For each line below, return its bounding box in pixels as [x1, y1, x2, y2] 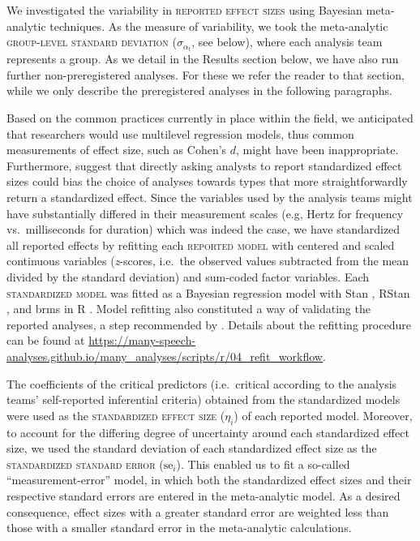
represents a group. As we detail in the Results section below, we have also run [6, 50, 399, 67]
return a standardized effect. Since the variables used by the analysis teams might [6, 189, 413, 206]
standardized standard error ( [6, 455, 164, 472]
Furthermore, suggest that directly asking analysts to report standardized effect [6, 157, 402, 174]
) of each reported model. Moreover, [234, 406, 413, 423]
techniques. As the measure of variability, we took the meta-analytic [49, 17, 388, 34]
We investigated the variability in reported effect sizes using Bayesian [6, 2, 362, 18]
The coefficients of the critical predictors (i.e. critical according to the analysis [6, 375, 397, 392]
